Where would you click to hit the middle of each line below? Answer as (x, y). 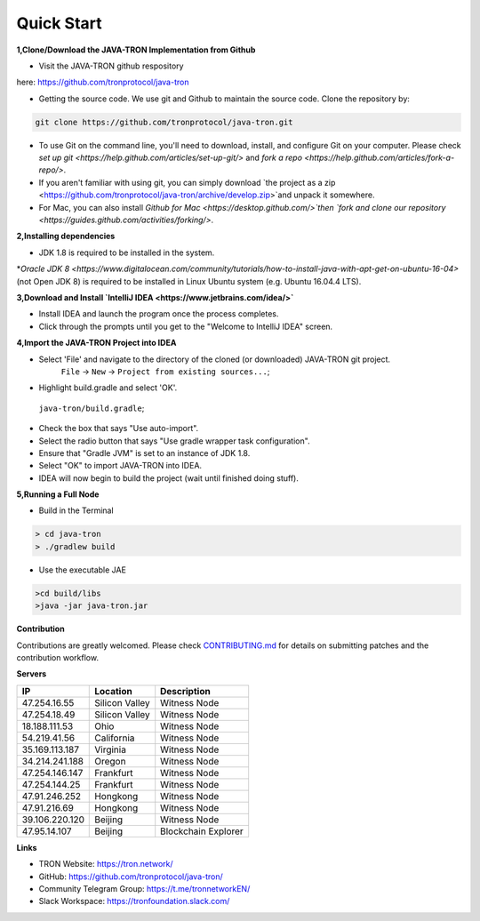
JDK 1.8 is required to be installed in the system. (127, 252)
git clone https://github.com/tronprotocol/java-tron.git (164, 122)
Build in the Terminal (76, 510)
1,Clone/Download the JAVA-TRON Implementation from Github (136, 50)
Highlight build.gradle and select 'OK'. (108, 388)
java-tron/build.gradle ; (92, 408)
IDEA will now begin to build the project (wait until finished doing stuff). (169, 478)
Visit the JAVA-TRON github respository (111, 66)
